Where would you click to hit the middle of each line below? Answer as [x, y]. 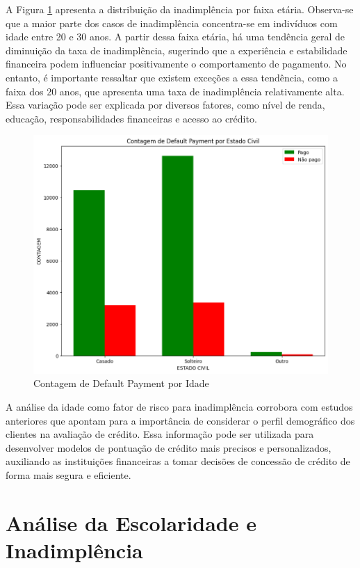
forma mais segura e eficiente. [68, 474]
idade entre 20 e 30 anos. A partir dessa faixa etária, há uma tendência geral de [175, 37]
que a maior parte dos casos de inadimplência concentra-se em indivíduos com [172, 23]
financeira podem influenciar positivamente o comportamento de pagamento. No [176, 64]
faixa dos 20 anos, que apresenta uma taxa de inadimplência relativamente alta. [175, 91]
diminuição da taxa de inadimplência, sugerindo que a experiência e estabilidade [177, 50]
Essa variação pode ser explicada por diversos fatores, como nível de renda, [165, 105]
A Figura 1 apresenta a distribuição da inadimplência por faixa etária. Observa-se [180, 9]
